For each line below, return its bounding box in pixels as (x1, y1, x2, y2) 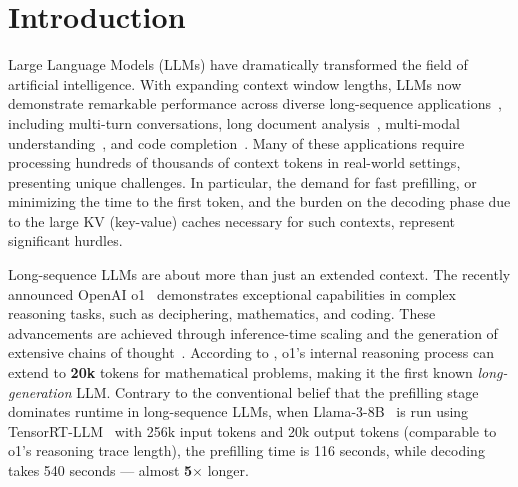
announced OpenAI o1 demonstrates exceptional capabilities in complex (8, 283, 456, 304)
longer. (207, 460, 249, 480)
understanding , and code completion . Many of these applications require (8, 132, 465, 153)
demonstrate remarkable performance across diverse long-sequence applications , (8, 93, 502, 114)
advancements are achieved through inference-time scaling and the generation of (8, 322, 498, 343)
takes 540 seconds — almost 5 (8, 460, 193, 480)
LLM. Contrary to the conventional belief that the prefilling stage (76, 381, 479, 402)
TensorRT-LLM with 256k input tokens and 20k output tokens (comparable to (8, 420, 497, 441)
